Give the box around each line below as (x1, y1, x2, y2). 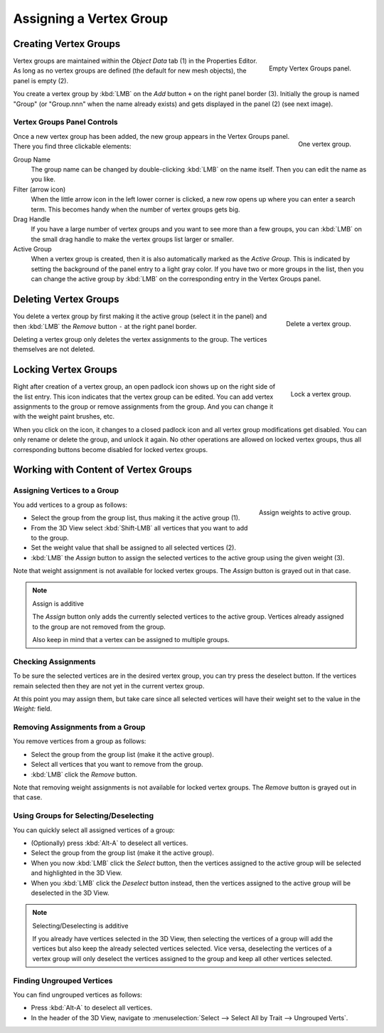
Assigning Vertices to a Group (13, 486, 119, 495)
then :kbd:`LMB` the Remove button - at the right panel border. (13, 322, 197, 330)
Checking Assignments (13, 656, 96, 666)
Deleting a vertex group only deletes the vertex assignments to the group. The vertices (13, 335, 267, 343)
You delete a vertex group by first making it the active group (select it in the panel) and (13, 312, 267, 320)
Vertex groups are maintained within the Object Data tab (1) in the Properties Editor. (13, 57, 257, 65)
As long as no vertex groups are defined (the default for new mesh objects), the (13, 66, 247, 75)
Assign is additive (32, 599, 85, 608)
